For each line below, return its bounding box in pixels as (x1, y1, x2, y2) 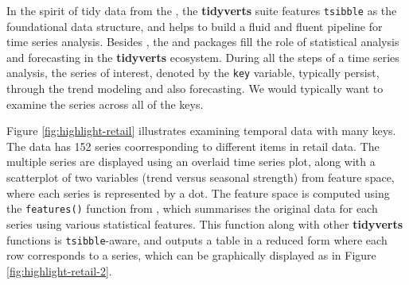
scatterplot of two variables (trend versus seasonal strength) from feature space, (6, 169, 395, 186)
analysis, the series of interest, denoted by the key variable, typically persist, (6, 64, 380, 81)
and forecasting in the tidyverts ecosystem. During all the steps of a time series (6, 48, 399, 65)
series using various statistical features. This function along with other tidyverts (6, 215, 403, 232)
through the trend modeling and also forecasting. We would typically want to (6, 80, 384, 97)
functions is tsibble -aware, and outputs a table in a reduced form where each (6, 231, 388, 248)
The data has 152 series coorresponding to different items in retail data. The (6, 137, 380, 154)
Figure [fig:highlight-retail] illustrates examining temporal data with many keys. (6, 122, 396, 139)
